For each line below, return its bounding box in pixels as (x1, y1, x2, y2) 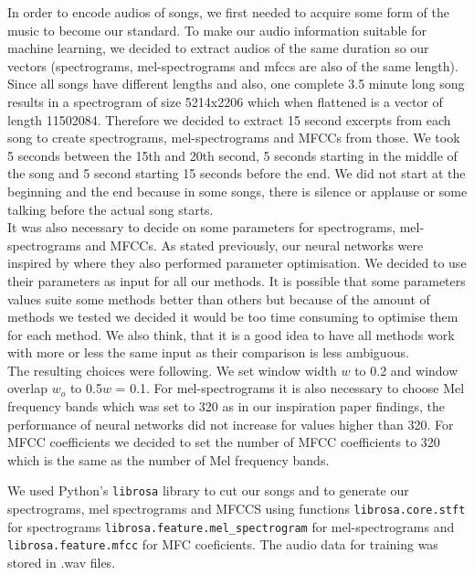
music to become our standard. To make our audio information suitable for (7, 20, 427, 39)
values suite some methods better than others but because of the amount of (7, 289, 430, 308)
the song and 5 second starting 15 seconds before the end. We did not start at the (7, 164, 466, 183)
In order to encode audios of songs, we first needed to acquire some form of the (7, 3, 449, 21)
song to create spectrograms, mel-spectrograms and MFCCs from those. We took (7, 128, 460, 147)
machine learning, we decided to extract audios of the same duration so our (7, 38, 429, 58)
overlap (7, 378, 47, 398)
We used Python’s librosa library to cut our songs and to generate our (7, 481, 409, 500)
